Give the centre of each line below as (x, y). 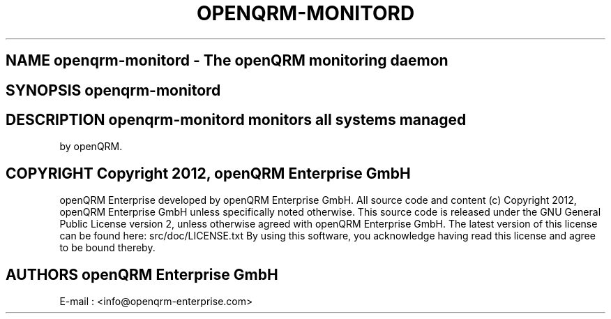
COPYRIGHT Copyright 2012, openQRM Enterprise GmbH (208, 173)
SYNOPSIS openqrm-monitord (113, 90)
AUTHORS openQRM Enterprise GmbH (142, 274)
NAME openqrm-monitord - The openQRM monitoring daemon (227, 61)
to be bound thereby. (107, 248)
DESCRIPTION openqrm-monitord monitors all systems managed (236, 120)
